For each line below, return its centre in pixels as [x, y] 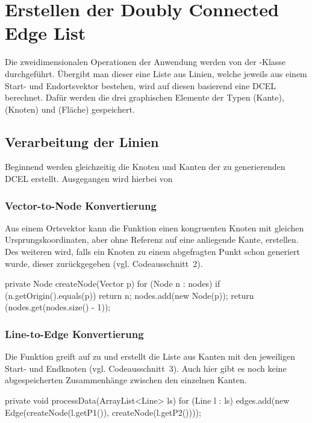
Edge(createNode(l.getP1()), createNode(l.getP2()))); [103, 412]
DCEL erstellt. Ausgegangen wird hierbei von [89, 179]
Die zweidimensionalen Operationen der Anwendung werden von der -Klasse [145, 62]
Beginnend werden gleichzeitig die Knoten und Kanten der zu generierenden [145, 167]
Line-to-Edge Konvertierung [74, 334]
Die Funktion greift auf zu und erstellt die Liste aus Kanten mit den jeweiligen [150, 356]
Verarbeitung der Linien [82, 141]
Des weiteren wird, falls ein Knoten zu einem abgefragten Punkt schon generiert [153, 252]
